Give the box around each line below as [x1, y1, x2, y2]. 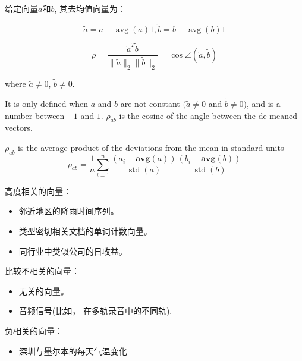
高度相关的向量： [5, 184, 71, 197]
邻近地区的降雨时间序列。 [18, 205, 119, 217]
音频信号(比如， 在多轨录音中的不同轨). [18, 305, 172, 317]
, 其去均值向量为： [54, 2, 126, 14]
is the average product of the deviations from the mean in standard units [18, 141, 284, 153]
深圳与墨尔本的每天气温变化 [18, 344, 127, 357]
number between [5, 109, 65, 121]
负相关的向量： [5, 325, 63, 337]
